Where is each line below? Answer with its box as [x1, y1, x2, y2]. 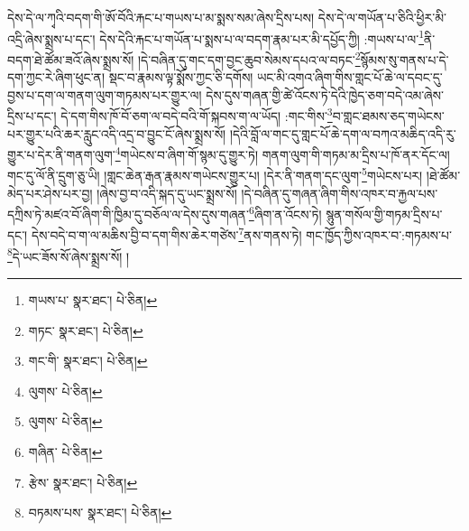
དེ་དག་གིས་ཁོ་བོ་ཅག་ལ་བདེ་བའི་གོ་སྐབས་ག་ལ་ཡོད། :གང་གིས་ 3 [60, 104, 333, 125]
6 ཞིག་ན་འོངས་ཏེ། [248, 202, 322, 223]
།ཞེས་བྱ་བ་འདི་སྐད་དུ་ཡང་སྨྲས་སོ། [97, 183, 237, 202]
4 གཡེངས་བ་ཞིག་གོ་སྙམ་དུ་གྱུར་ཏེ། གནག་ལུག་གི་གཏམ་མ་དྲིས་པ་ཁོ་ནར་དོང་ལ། [115, 143, 450, 163]
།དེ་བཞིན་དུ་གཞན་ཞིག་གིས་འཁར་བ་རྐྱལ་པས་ [241, 183, 438, 202]
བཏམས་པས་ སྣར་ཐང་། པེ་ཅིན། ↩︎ [28, 503, 172, 522]
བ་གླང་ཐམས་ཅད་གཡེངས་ [332, 106, 445, 125]
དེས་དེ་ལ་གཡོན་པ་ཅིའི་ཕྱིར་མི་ [317, 8, 447, 26]
